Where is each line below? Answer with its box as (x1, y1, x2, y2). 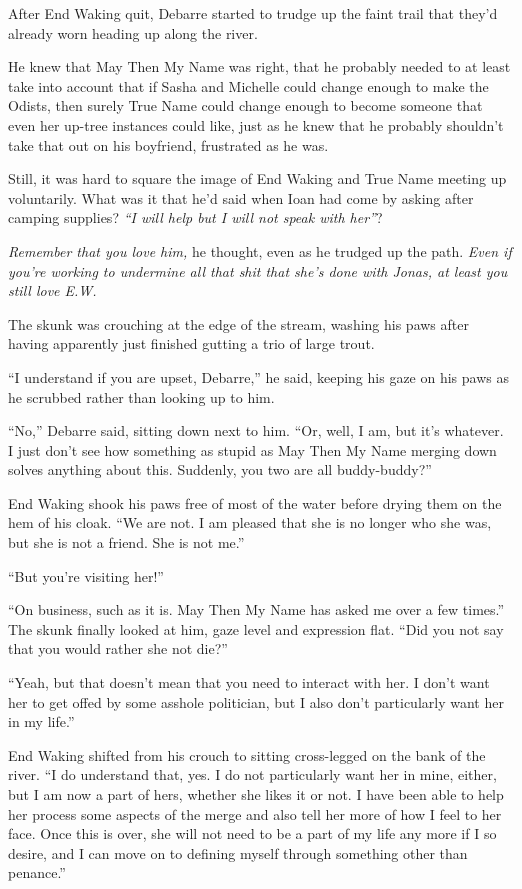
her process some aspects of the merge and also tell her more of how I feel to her (8, 803, 502, 824)
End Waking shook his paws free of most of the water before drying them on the (8, 492, 502, 513)
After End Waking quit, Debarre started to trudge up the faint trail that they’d (8, 3, 498, 23)
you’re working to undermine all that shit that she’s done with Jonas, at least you (8, 260, 508, 281)
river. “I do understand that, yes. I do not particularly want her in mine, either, (8, 764, 497, 785)
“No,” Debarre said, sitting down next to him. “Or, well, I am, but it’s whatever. (8, 420, 504, 441)
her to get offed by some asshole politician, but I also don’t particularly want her (8, 691, 504, 712)
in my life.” (8, 711, 75, 732)
